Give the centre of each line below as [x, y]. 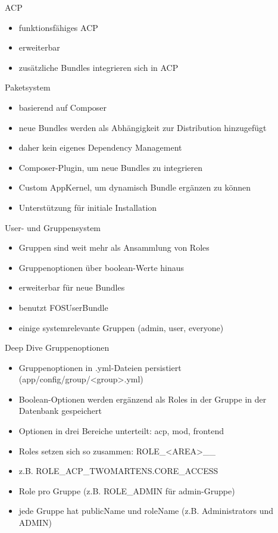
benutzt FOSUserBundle [63, 307]
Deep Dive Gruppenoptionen [57, 347]
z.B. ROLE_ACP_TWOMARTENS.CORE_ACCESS [118, 471]
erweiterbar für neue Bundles [72, 287]
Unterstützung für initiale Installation [88, 207]
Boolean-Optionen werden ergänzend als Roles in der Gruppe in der [143, 399]
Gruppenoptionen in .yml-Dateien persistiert [100, 367]
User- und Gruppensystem [53, 227]
